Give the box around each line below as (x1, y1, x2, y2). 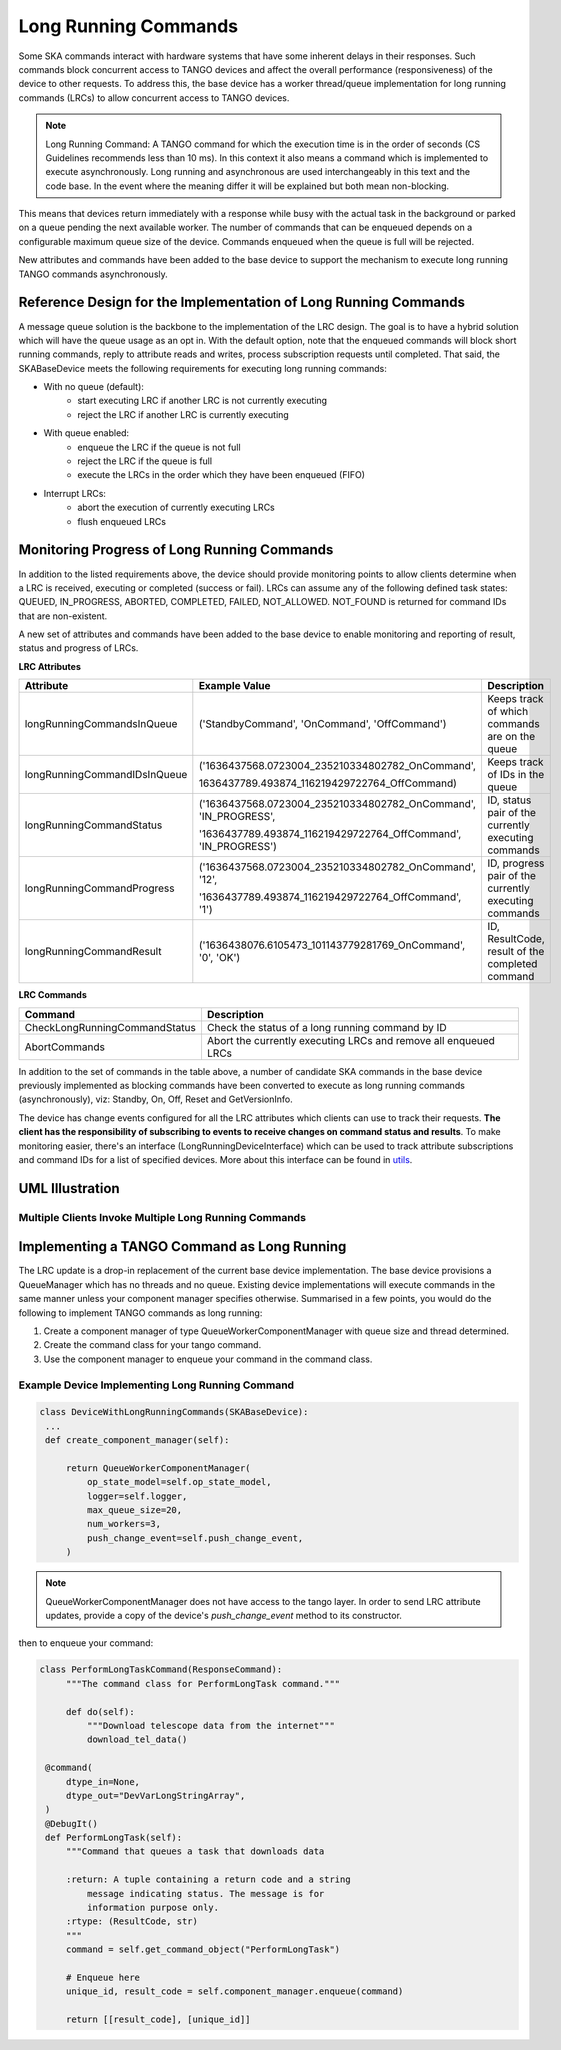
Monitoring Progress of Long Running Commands (18, 541, 334, 559)
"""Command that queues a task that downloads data (65, 1846, 325, 1857)
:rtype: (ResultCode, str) (65, 1916, 199, 1927)
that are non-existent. (18, 610, 108, 622)
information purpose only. (86, 1902, 220, 1914)
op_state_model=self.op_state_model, (86, 1476, 272, 1488)
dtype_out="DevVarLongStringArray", (65, 1790, 246, 1801)
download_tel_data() (86, 1734, 188, 1745)
